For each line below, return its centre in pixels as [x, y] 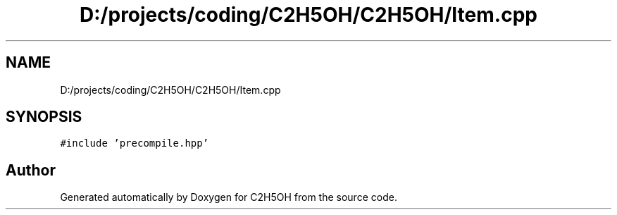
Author [31, 170]
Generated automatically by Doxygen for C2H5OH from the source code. [229, 197]
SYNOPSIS [44, 117]
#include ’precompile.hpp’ [135, 143]
